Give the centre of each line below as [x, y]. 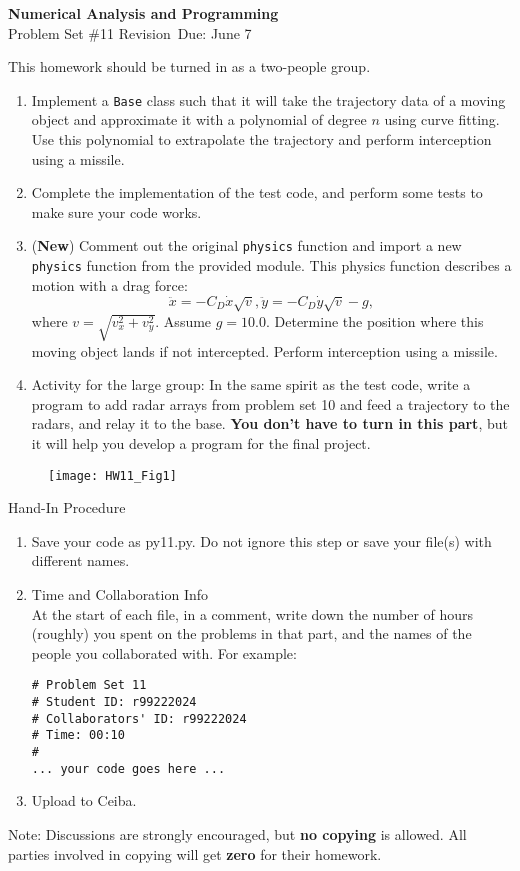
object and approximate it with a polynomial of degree [199, 119]
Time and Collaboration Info [120, 594]
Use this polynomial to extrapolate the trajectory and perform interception [261, 139]
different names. [80, 560]
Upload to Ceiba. [84, 800]
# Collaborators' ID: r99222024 [139, 718]
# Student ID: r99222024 [114, 702]
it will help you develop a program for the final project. [201, 443]
